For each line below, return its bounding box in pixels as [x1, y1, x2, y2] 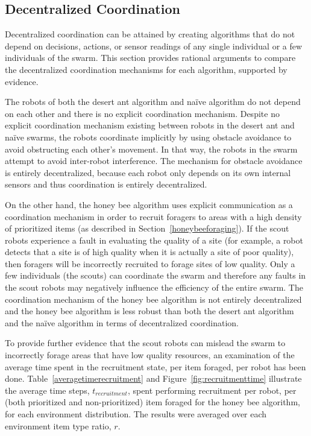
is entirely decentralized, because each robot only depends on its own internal [5, 166, 291, 179]
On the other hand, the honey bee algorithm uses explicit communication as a [5, 198, 293, 210]
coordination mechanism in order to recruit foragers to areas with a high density [5, 210, 302, 223]
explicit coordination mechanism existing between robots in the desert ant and [5, 119, 295, 131]
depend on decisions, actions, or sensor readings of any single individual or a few [5, 39, 303, 52]
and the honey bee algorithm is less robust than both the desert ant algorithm [5, 305, 294, 317]
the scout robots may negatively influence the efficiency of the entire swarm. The [5, 281, 303, 294]
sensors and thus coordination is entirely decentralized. [5, 178, 207, 191]
